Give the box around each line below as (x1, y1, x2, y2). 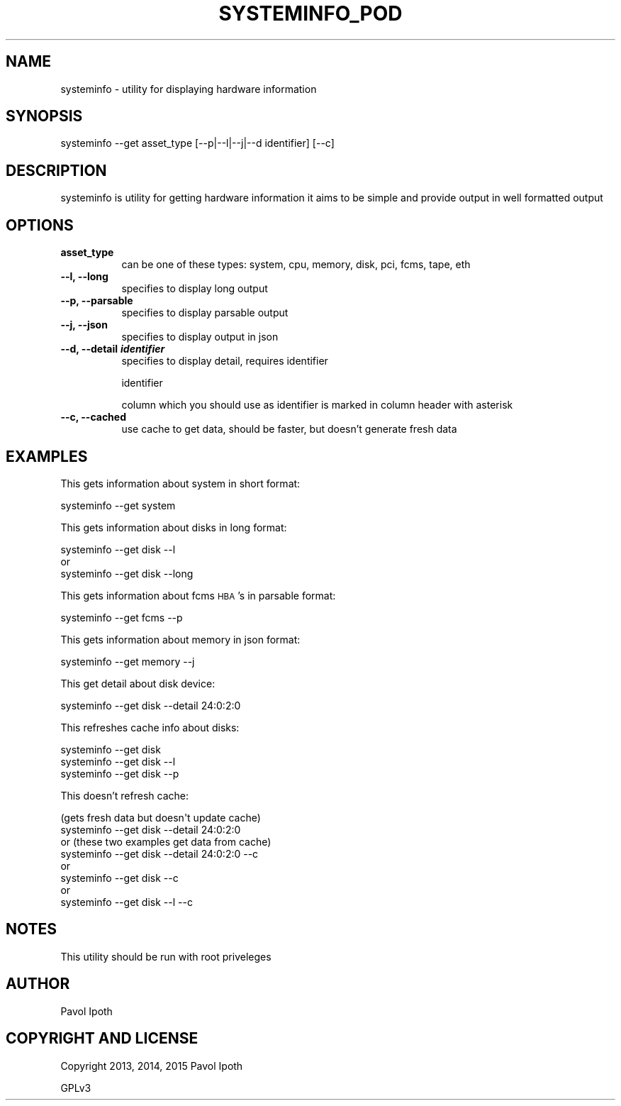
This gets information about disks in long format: (60, 521, 287, 533)
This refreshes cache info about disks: (60, 721, 240, 734)
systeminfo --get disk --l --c (60, 895, 193, 908)
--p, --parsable (60, 294, 133, 307)
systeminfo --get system (60, 499, 176, 511)
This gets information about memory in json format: (60, 633, 301, 646)
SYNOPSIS (6, 107, 83, 126)
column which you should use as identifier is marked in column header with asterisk (121, 399, 513, 411)
